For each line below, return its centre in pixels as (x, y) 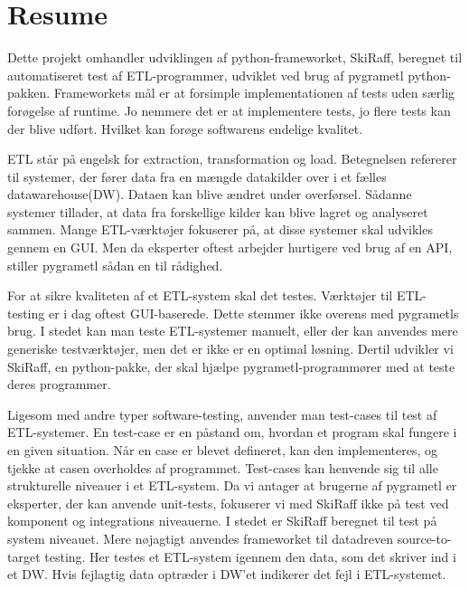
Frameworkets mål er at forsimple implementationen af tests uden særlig (254, 93)
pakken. (29, 93)
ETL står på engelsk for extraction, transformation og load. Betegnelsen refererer (232, 159)
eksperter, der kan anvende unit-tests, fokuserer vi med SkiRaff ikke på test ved (228, 503)
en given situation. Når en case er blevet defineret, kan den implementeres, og (222, 450)
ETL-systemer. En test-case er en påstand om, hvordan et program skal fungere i (232, 432)
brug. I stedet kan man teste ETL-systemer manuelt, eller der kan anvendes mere (233, 331)
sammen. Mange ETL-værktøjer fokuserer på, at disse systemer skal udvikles (220, 229)
